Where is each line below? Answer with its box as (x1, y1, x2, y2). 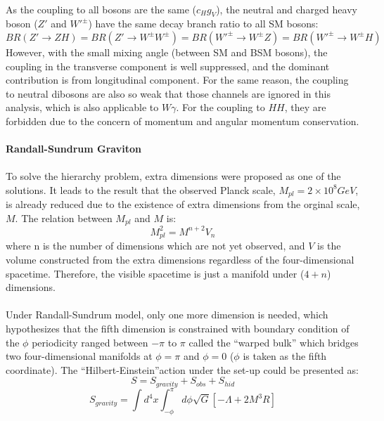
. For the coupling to (176, 100, 265, 115)
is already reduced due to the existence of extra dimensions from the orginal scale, (6, 197, 360, 212)
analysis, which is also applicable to (6, 100, 159, 115)
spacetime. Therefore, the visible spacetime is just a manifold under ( (6, 266, 305, 280)
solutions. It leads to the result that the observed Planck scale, (6, 182, 276, 197)
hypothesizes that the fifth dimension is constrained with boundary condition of (6, 320, 350, 335)
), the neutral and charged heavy (216, 1, 357, 16)
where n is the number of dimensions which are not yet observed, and (6, 238, 305, 253)
